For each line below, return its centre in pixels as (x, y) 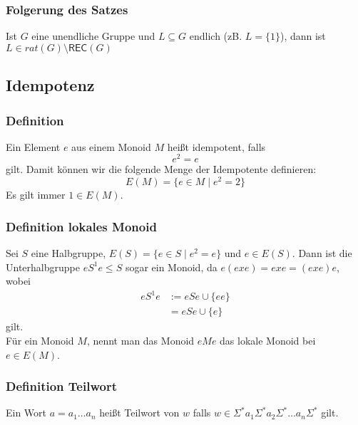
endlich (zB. (216, 36)
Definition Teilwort (61, 386)
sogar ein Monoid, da (171, 267)
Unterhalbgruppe (43, 267)
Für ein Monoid (40, 340)
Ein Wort (26, 413)
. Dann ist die (322, 252)
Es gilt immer (36, 195)
